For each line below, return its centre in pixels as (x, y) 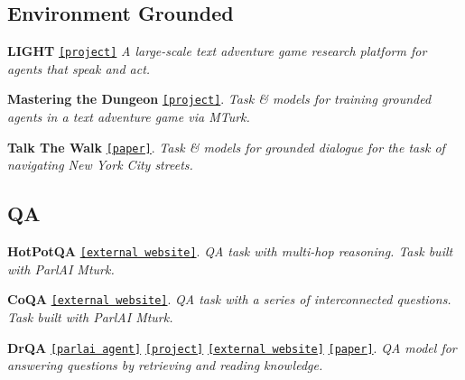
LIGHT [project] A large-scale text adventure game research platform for (217, 51)
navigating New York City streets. (100, 165)
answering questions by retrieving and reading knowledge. (165, 365)
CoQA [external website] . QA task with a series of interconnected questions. (229, 299)
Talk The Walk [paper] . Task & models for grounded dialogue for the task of (226, 147)
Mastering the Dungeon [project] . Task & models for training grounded (219, 99)
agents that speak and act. (79, 68)
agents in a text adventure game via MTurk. (129, 117)
